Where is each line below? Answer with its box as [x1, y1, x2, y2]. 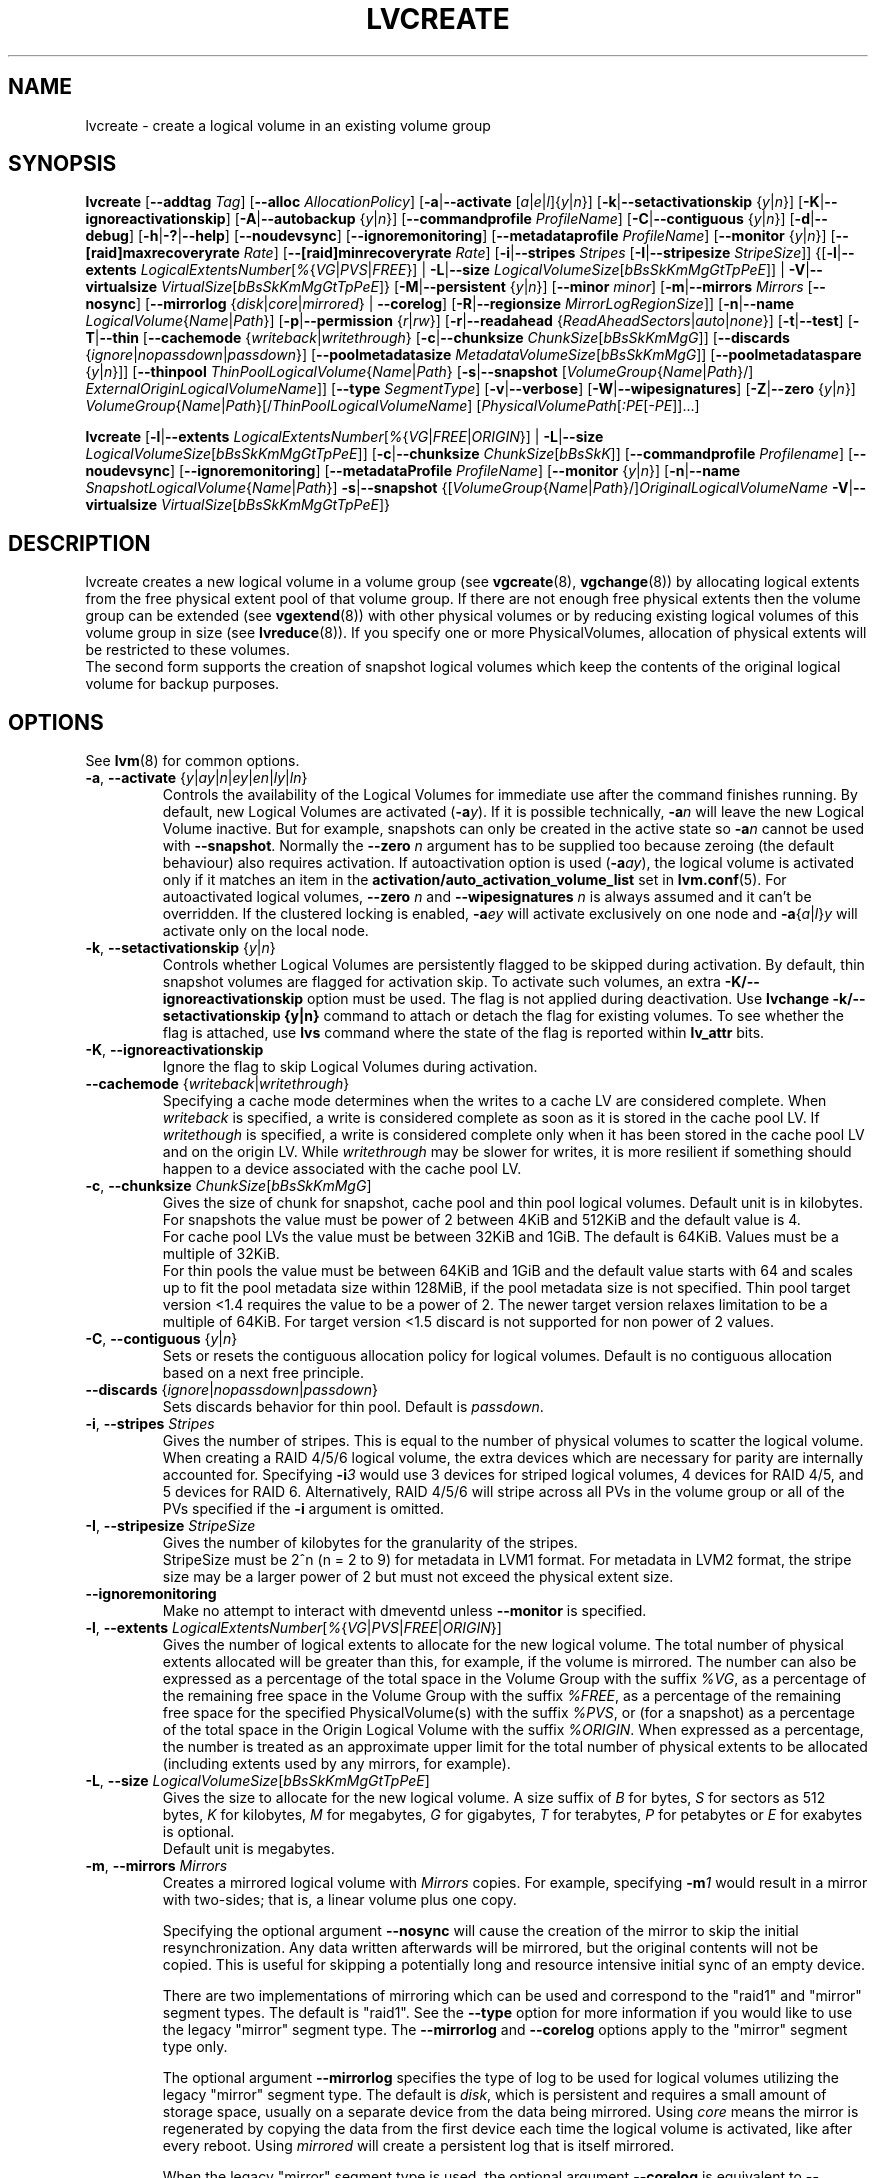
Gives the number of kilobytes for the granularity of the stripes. [162, 1534, 578, 1552]
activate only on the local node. [162, 922, 369, 940]
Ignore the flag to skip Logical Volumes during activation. [162, 1058, 538, 1076]
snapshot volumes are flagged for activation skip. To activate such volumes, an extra [162, 973, 721, 991]
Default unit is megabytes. [162, 1840, 335, 1858]
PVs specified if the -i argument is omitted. [162, 1500, 445, 1518]
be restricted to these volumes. [85, 641, 290, 659]
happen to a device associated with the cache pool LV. [162, 1160, 522, 1178]
